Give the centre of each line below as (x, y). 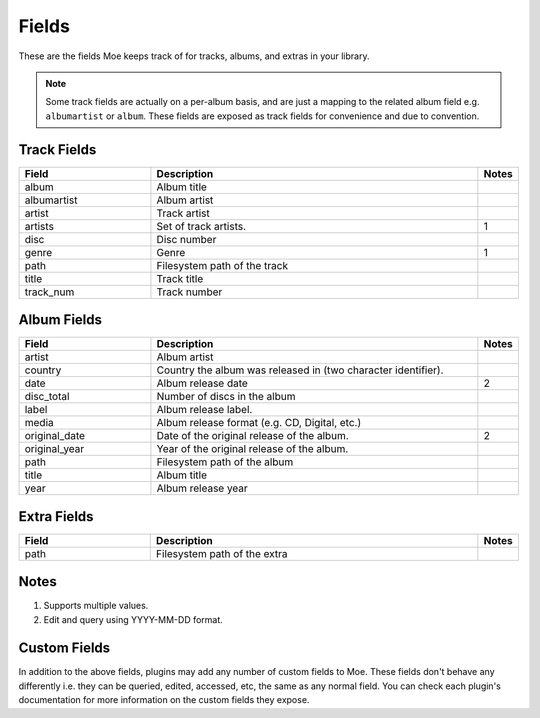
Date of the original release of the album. (252, 436)
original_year (54, 449)
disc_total (47, 397)
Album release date (202, 383)
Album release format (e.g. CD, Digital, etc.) (259, 423)
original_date (54, 436)
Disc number (186, 239)
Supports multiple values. (96, 606)
